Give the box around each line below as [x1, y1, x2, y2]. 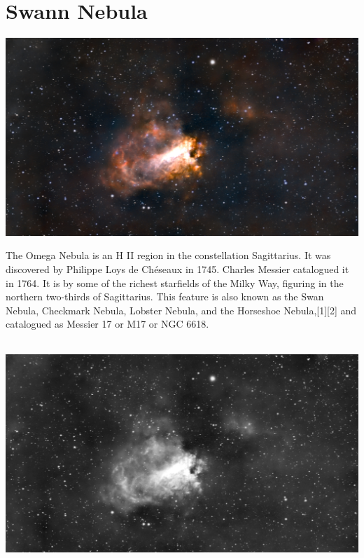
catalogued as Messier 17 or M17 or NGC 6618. [6, 316, 209, 331]
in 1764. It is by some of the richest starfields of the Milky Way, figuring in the [6, 275, 344, 290]
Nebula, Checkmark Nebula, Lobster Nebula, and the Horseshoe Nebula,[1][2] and [6, 302, 357, 317]
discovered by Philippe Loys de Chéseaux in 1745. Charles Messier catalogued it [6, 261, 349, 276]
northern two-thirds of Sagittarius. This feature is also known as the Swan [6, 289, 324, 304]
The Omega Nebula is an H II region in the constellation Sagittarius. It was [6, 248, 331, 263]
